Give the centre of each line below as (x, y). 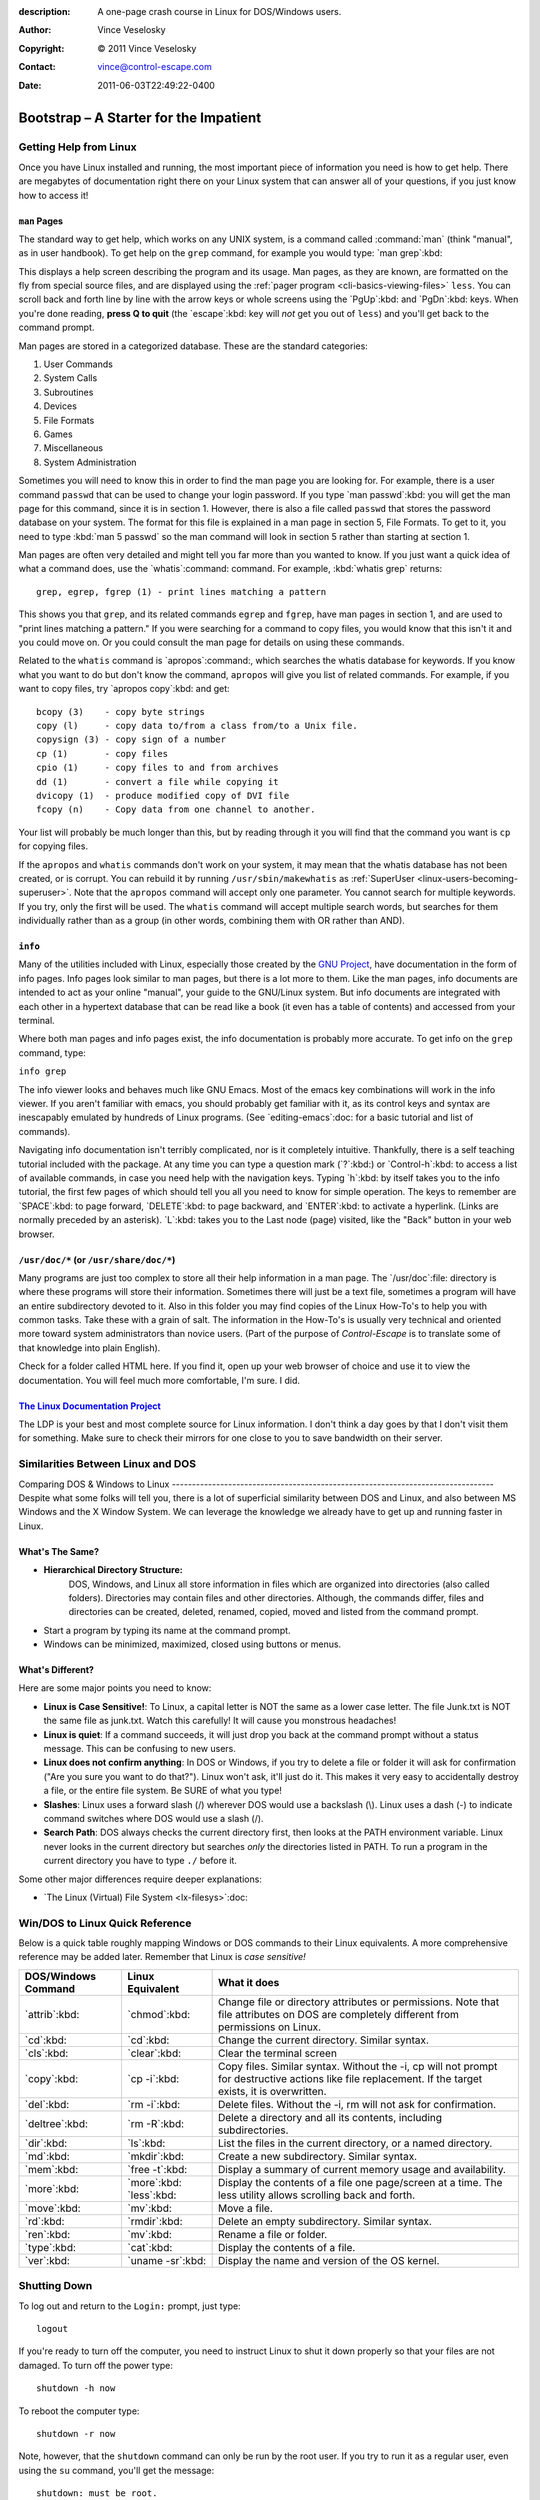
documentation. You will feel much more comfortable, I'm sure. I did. (159, 1380)
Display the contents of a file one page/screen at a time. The (360, 2182)
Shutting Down (55, 2286)
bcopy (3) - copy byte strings (120, 711)
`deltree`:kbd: (56, 2123)
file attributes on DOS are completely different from (338, 2014)
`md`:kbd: (47, 2156)
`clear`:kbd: (154, 2053)
